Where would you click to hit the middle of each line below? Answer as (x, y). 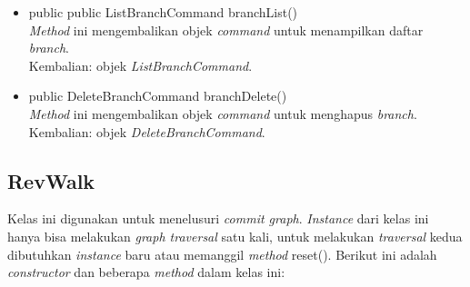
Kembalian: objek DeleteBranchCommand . (147, 131)
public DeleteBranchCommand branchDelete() (158, 96)
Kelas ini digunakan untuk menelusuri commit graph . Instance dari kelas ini (218, 218)
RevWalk (51, 180)
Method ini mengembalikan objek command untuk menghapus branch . (223, 113)
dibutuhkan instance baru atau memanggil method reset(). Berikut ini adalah (222, 254)
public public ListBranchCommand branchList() (163, 12)
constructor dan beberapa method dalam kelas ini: (146, 272)
